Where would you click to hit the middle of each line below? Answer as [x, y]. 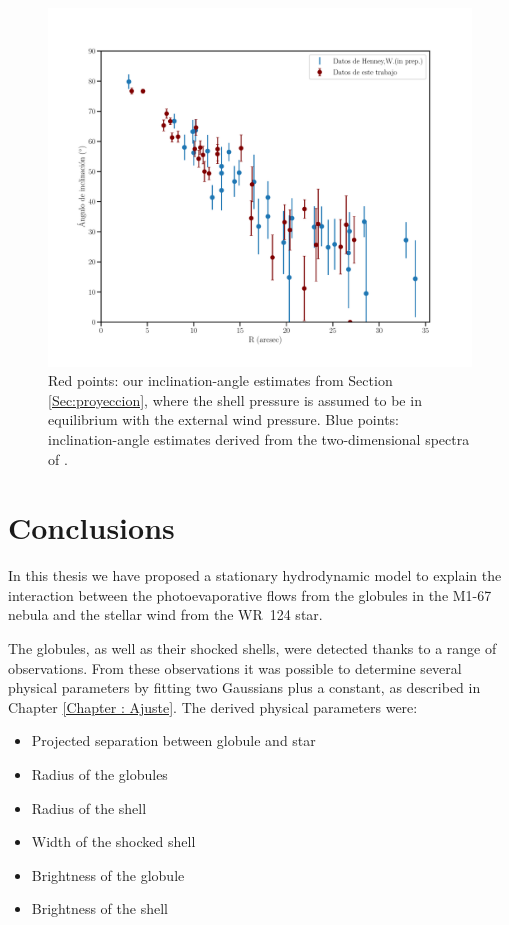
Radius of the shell [89, 807]
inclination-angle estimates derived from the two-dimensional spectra [259, 438]
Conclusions [91, 527]
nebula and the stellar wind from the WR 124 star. [165, 614]
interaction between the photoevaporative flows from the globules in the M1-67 [250, 594]
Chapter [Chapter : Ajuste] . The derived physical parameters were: [213, 706]
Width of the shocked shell [113, 841]
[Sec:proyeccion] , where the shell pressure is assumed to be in [235, 399]
